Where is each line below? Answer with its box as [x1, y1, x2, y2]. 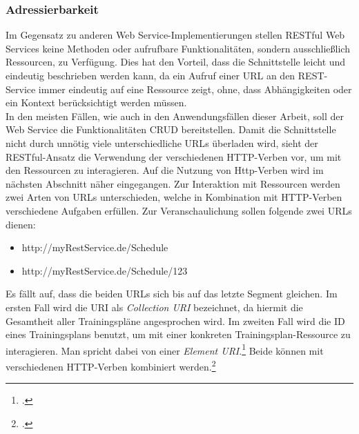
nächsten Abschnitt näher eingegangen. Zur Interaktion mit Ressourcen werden [6, 176, 340, 190]
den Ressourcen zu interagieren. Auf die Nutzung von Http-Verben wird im [6, 163, 324, 177]
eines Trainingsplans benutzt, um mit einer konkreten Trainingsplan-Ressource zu [6, 327, 351, 342]
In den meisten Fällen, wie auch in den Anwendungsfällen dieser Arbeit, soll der [6, 108, 344, 123]
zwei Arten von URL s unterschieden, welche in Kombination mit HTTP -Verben [6, 190, 342, 204]
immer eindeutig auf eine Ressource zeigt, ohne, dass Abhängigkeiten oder [38, 81, 352, 96]
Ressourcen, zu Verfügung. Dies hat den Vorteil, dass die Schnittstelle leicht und [6, 55, 346, 69]
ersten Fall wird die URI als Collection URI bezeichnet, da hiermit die [6, 299, 303, 314]
